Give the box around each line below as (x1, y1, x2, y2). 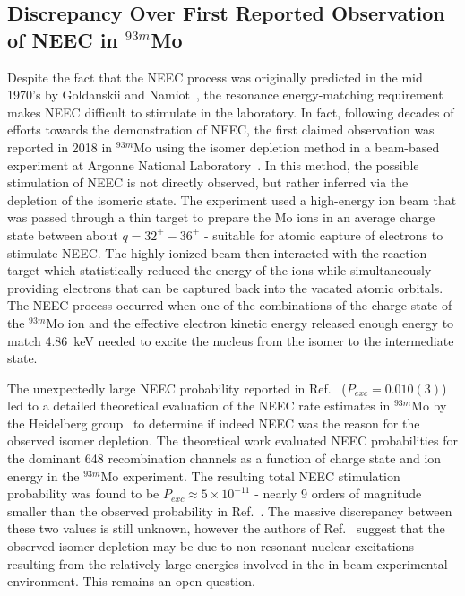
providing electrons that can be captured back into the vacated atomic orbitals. (7, 278, 443, 297)
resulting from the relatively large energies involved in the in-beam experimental (7, 554, 448, 573)
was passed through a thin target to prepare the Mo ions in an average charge (7, 208, 435, 227)
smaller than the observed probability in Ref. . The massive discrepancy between (7, 501, 452, 520)
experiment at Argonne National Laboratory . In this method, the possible (7, 155, 419, 174)
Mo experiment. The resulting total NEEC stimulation (100, 466, 400, 485)
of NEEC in (7, 25, 118, 53)
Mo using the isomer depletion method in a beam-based (133, 137, 440, 156)
